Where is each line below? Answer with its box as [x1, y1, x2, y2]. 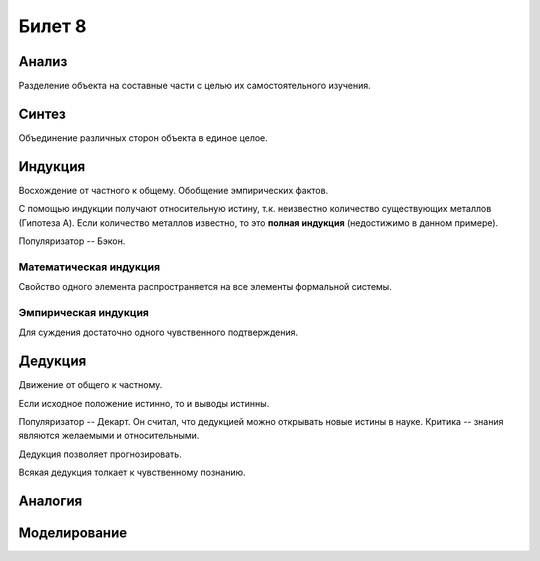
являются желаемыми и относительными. [18, 430, 200, 442]
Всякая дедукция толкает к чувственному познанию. [18, 466, 246, 479]
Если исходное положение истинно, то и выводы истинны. [18, 397, 270, 409]
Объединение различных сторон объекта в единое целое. [18, 131, 269, 144]
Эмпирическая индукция [18, 305, 150, 319]
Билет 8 [18, 15, 87, 37]
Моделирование [18, 525, 128, 542]
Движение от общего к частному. [18, 379, 163, 391]
